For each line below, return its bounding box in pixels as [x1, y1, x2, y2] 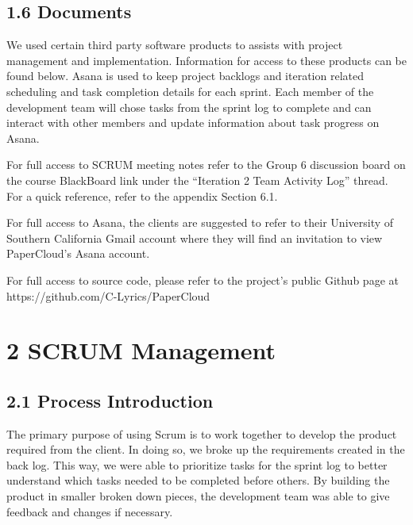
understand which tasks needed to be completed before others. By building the [6, 472, 390, 489]
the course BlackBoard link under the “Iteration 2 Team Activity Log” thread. [6, 171, 388, 188]
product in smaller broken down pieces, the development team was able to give [6, 488, 390, 504]
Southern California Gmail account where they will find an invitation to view [6, 229, 383, 246]
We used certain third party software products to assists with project [6, 36, 343, 53]
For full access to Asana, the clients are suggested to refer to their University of [6, 214, 394, 231]
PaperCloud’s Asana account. [6, 245, 150, 262]
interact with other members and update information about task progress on [6, 114, 380, 131]
